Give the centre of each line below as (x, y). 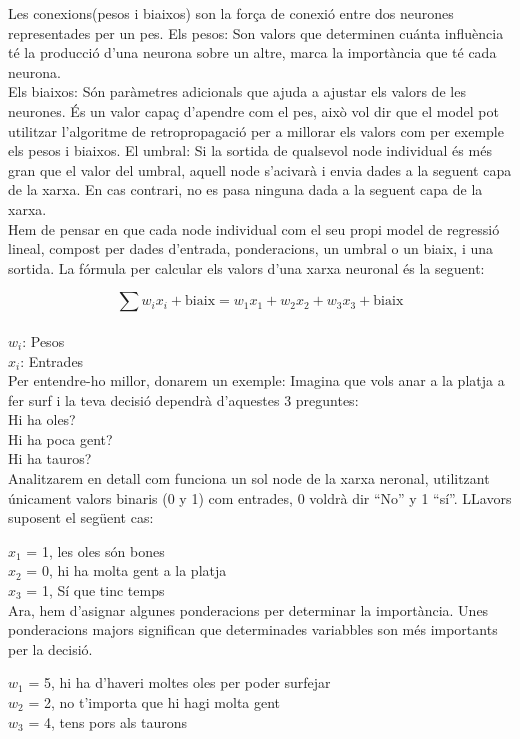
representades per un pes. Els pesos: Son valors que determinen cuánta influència (256, 32)
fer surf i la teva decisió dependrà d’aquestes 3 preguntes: (183, 399)
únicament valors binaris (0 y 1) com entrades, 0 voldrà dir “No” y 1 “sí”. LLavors (260, 497)
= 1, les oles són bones (95, 550)
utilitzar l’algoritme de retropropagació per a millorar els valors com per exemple (256, 130)
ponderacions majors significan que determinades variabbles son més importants (253, 629)
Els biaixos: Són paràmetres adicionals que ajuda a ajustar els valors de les (237, 91)
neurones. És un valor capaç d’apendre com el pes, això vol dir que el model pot (253, 110)
